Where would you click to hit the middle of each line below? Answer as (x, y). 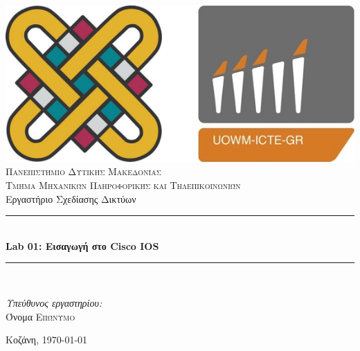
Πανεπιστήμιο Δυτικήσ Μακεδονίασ (83, 171)
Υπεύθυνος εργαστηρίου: (54, 302)
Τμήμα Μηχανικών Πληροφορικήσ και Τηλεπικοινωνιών (123, 185)
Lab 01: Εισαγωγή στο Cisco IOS (82, 245)
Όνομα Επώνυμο (40, 316)
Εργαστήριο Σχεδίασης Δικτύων (71, 198)
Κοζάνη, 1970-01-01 (47, 340)
